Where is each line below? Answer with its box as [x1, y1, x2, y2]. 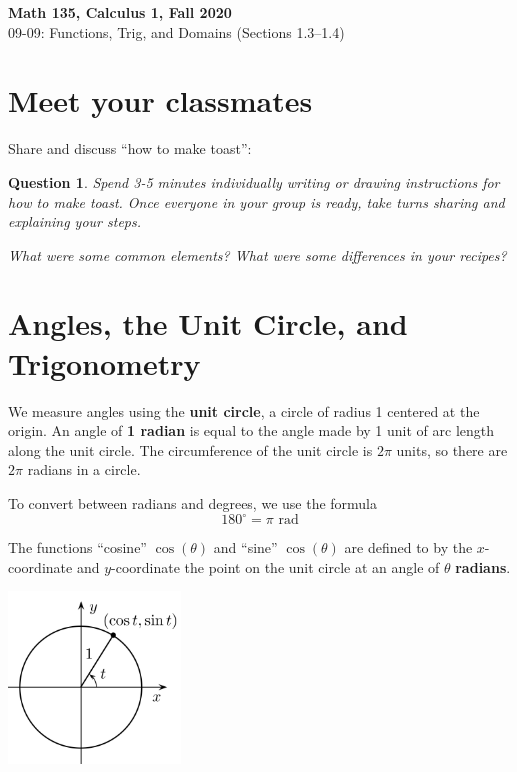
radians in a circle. [27, 459, 141, 480]
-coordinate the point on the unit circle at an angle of [111, 556, 440, 577]
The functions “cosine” [8, 537, 147, 558]
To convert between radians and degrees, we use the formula [8, 492, 378, 513]
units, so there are [396, 439, 508, 460]
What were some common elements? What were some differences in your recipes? [8, 244, 507, 265]
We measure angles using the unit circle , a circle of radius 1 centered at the [8, 400, 480, 421]
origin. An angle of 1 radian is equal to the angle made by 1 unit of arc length [8, 420, 495, 441]
